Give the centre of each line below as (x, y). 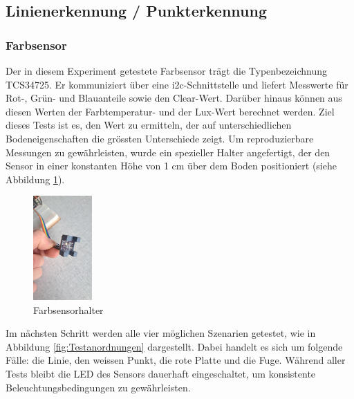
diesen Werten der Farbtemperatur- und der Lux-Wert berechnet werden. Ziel (170, 111)
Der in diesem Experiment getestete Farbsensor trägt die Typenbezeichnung (167, 71)
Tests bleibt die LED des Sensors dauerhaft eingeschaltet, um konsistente (161, 374)
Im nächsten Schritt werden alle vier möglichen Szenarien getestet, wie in (161, 333)
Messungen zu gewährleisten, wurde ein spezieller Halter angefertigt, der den (168, 152)
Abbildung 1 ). (35, 179)
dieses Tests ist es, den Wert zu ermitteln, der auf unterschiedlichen (149, 125)
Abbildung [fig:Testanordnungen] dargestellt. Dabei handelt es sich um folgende (174, 346)
